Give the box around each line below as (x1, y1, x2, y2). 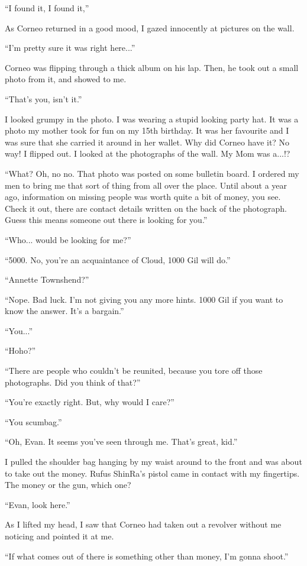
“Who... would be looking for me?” (5, 233, 131, 245)
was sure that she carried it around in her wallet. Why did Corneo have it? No (5, 135, 290, 148)
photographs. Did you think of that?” (5, 376, 141, 388)
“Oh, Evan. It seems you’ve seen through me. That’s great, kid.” (5, 435, 238, 448)
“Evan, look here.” (5, 498, 70, 510)
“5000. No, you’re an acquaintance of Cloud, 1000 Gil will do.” (5, 253, 231, 266)
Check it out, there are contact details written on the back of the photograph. (5, 202, 287, 214)
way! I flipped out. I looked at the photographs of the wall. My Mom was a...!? (5, 147, 290, 160)
